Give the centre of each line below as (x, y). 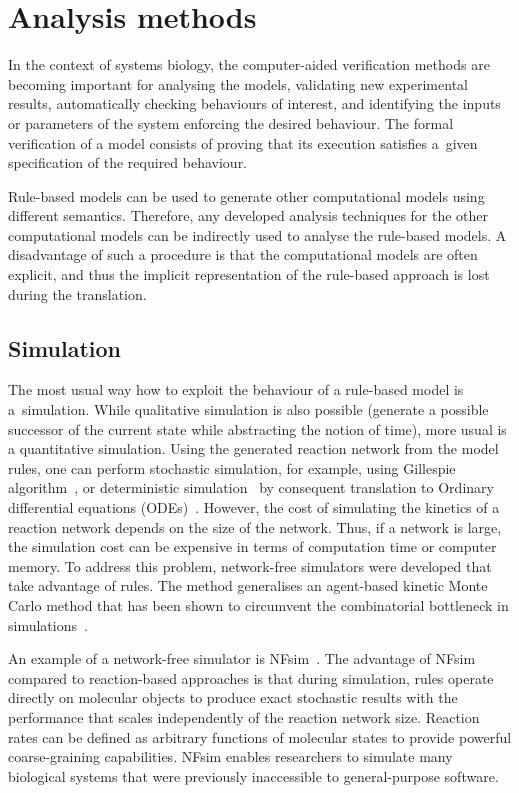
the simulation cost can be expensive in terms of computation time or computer (252, 546)
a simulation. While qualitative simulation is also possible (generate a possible (248, 409)
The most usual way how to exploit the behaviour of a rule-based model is (236, 389)
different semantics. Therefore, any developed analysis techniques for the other (248, 215)
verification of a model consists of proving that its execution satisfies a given (243, 142)
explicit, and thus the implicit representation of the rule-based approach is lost (249, 274)
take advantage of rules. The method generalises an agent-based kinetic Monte (248, 585)
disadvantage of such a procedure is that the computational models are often (243, 254)
